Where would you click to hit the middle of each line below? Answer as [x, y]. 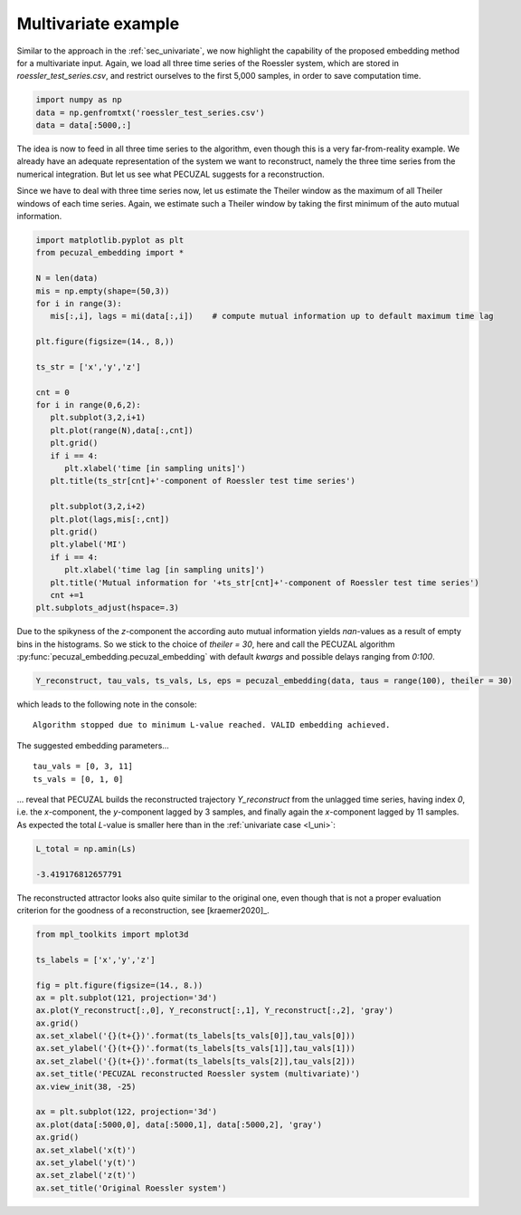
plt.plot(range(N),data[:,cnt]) [122, 430]
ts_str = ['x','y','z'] [89, 366]
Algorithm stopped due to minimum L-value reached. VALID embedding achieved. [212, 725]
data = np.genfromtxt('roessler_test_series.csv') [151, 112]
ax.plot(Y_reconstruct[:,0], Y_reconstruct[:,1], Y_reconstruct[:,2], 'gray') [214, 1011]
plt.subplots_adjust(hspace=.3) [108, 608]
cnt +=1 [67, 595]
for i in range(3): [79, 303]
